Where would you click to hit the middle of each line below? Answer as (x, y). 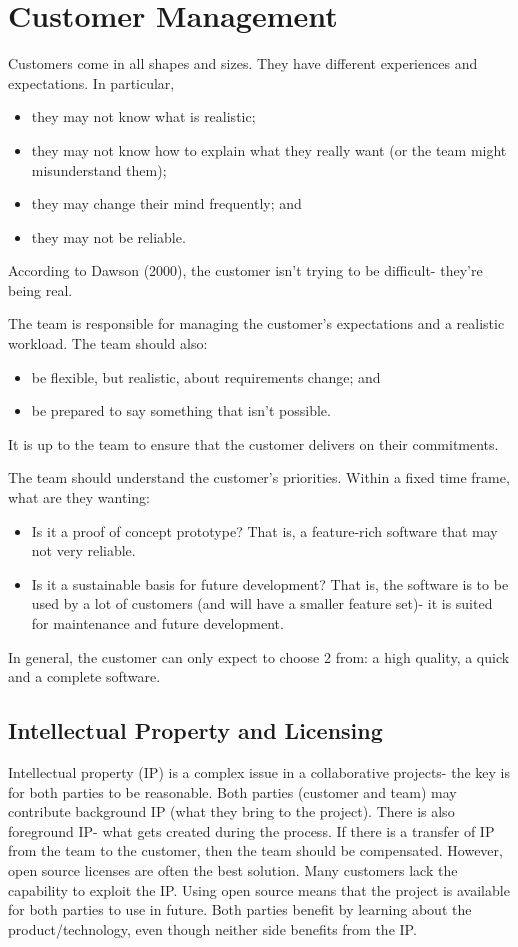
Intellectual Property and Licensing (195, 730)
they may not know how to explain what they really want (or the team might (269, 149)
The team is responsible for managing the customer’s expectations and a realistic (256, 323)
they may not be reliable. (108, 236)
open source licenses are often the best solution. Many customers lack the (233, 869)
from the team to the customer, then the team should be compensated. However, (255, 850)
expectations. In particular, (91, 82)
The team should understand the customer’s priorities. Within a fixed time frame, (259, 477)
